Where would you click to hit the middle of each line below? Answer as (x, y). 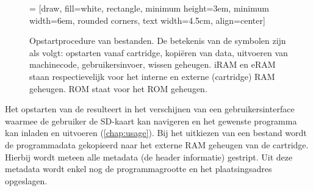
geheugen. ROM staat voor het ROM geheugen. (118, 88)
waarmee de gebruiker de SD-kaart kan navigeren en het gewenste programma (151, 121)
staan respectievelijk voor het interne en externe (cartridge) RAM (152, 76)
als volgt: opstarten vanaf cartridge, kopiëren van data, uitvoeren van (159, 52)
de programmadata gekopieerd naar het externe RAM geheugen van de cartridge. (157, 144)
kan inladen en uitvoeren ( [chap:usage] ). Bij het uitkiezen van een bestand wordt (156, 133)
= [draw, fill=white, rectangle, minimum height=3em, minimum (149, 8)
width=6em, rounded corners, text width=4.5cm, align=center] (147, 20)
